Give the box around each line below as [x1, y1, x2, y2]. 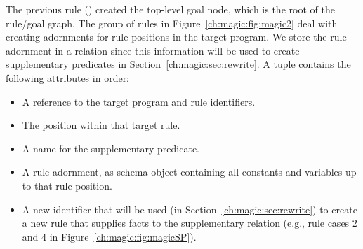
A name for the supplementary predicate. [22, 141, 199, 155]
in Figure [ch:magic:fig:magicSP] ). [49, 229, 197, 243]
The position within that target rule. [22, 118, 180, 132]
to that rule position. [22, 178, 112, 192]
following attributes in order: [6, 70, 130, 85]
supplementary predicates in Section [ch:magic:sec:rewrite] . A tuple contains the [6, 57, 351, 71]
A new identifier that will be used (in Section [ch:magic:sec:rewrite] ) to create [22, 201, 357, 216]
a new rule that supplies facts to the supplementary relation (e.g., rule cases [22, 215, 350, 230]
